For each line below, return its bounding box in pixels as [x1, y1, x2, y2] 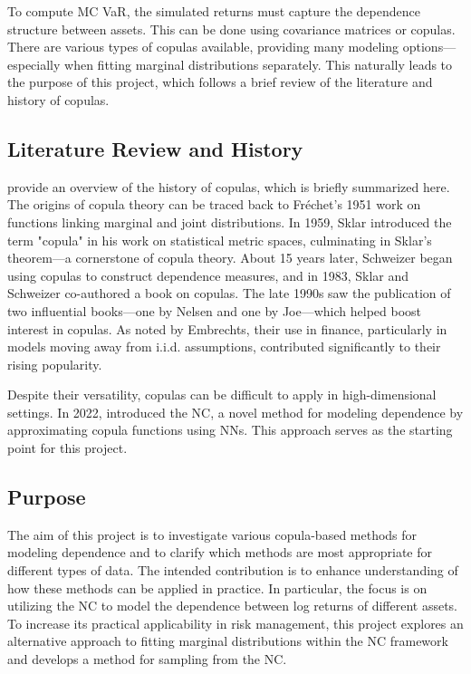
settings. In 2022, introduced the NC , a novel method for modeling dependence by [7, 402, 464, 421]
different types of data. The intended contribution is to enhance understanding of [7, 561, 458, 580]
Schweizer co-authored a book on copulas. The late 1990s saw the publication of [7, 284, 451, 303]
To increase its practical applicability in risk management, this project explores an [7, 613, 464, 632]
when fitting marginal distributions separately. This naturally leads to [64, 54, 453, 73]
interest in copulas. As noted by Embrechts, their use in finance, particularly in [7, 319, 447, 338]
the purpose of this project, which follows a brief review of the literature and [7, 72, 433, 91]
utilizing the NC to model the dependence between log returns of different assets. [7, 596, 458, 615]
